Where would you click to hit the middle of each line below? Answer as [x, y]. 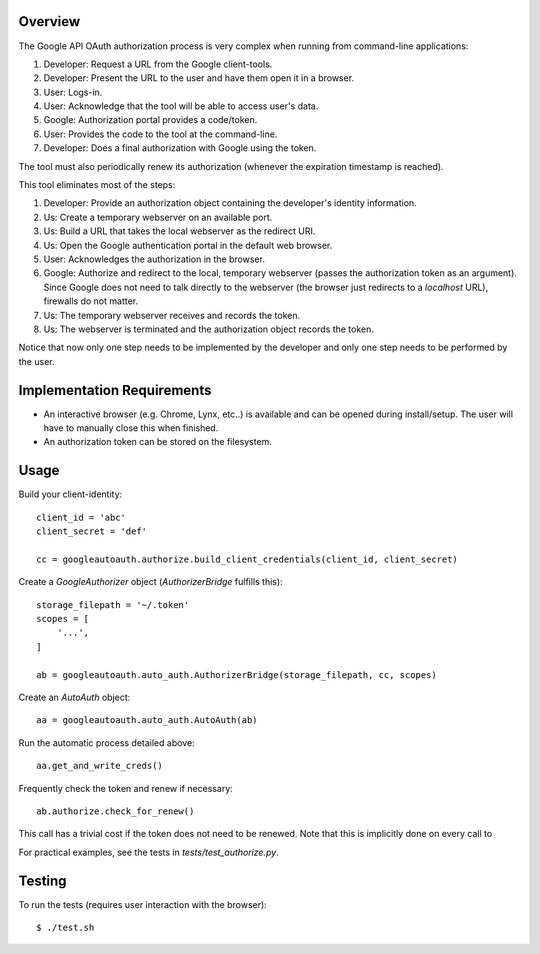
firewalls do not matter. [91, 301]
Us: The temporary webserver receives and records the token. [172, 315]
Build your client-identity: [70, 494]
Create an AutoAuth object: [74, 697]
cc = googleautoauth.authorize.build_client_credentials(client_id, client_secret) [247, 559]
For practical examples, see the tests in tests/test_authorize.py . [148, 852]
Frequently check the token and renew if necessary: [126, 788]
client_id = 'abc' [81, 517]
